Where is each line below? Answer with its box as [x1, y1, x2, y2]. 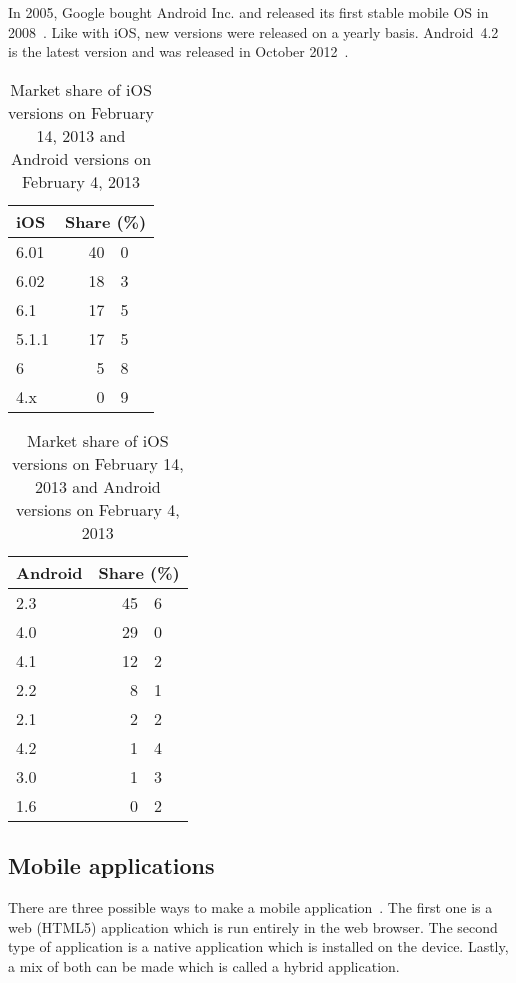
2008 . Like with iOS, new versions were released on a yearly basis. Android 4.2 [8, 21, 499, 42]
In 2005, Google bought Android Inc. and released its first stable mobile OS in [8, 2, 489, 22]
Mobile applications [8, 850, 215, 881]
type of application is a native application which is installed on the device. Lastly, [8, 936, 509, 957]
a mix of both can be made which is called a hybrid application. [8, 955, 400, 976]
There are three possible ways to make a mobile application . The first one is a [8, 896, 493, 917]
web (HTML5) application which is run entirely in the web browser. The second [8, 916, 498, 937]
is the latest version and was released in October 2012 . [8, 41, 349, 62]
